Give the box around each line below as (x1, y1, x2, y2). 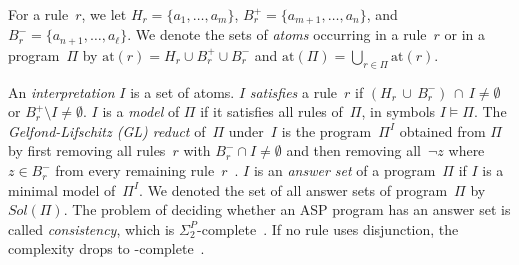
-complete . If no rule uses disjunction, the (197, 218, 459, 239)
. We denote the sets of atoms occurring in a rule (127, 24, 427, 45)
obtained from (399, 120, 486, 141)
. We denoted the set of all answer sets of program (139, 179, 448, 200)
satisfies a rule (249, 81, 338, 102)
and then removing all (286, 140, 421, 161)
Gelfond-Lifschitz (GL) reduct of (8, 120, 206, 141)
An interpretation (8, 81, 115, 102)
